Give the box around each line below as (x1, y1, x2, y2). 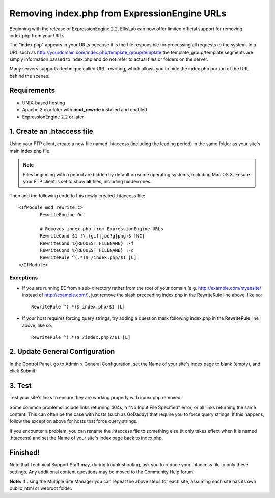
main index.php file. (9, 148, 51, 154)
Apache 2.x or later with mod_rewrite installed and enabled (22, 107, 147, 113)
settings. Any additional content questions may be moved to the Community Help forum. (9, 469, 195, 475)
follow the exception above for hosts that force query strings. (9, 418, 138, 424)
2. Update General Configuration (9, 347, 115, 356)
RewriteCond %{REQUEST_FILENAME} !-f (40, 240, 134, 246)
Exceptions (9, 274, 38, 281)
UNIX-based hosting (22, 100, 65, 106)
